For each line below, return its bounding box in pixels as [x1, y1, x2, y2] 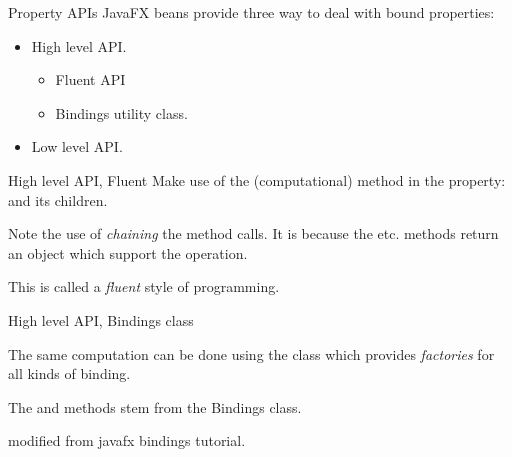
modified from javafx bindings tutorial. [8, 430, 246, 451]
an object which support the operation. [8, 242, 248, 263]
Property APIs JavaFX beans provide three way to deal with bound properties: [8, 2, 495, 22]
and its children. [8, 189, 108, 210]
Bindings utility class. [55, 102, 188, 123]
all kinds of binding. [8, 363, 131, 384]
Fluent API [55, 69, 126, 90]
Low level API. [31, 136, 123, 157]
